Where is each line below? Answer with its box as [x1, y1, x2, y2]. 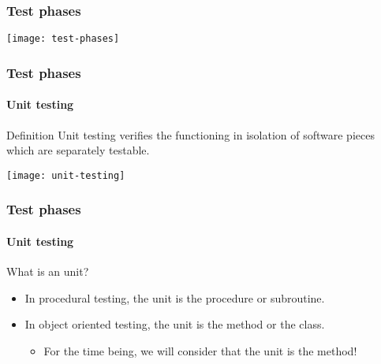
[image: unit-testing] [6, 169, 125, 181]
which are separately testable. [6, 142, 150, 158]
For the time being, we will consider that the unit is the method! [43, 342, 357, 358]
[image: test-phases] [6, 33, 120, 45]
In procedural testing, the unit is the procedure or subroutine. [24, 289, 325, 306]
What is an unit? [6, 263, 89, 279]
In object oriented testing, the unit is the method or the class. [24, 316, 325, 332]
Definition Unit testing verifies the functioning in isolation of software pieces [6, 126, 375, 143]
